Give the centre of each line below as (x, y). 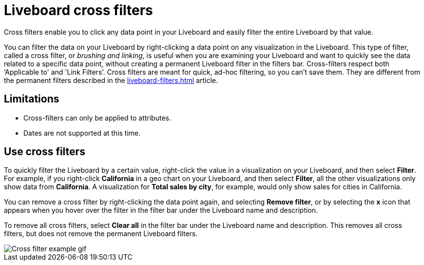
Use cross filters (45, 152)
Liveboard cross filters (78, 10)
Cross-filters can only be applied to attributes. (97, 118)
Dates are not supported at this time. (82, 133)
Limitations (32, 99)
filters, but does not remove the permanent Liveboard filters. (101, 234)
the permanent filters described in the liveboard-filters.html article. (111, 80)
